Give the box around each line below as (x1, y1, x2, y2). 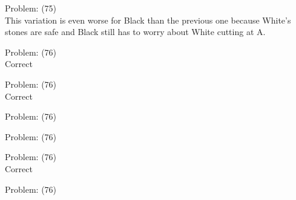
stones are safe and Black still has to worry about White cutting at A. (5, 25, 266, 38)
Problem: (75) (5, 2, 57, 14)
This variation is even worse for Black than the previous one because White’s (5, 13, 291, 26)
